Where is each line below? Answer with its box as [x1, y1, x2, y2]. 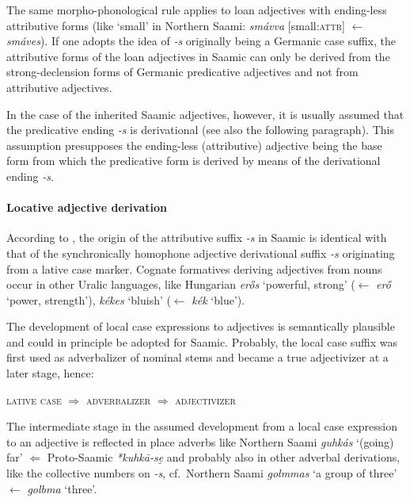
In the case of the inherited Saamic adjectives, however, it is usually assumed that [6, 105, 404, 122]
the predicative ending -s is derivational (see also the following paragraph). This [6, 121, 394, 138]
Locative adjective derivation [6, 199, 167, 216]
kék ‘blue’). [192, 291, 245, 308]
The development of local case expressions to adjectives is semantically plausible [6, 318, 395, 335]
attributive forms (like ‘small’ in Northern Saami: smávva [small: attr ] [6, 17, 345, 33]
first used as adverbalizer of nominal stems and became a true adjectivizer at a [6, 349, 389, 366]
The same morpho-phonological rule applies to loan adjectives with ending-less [6, 2, 387, 17]
